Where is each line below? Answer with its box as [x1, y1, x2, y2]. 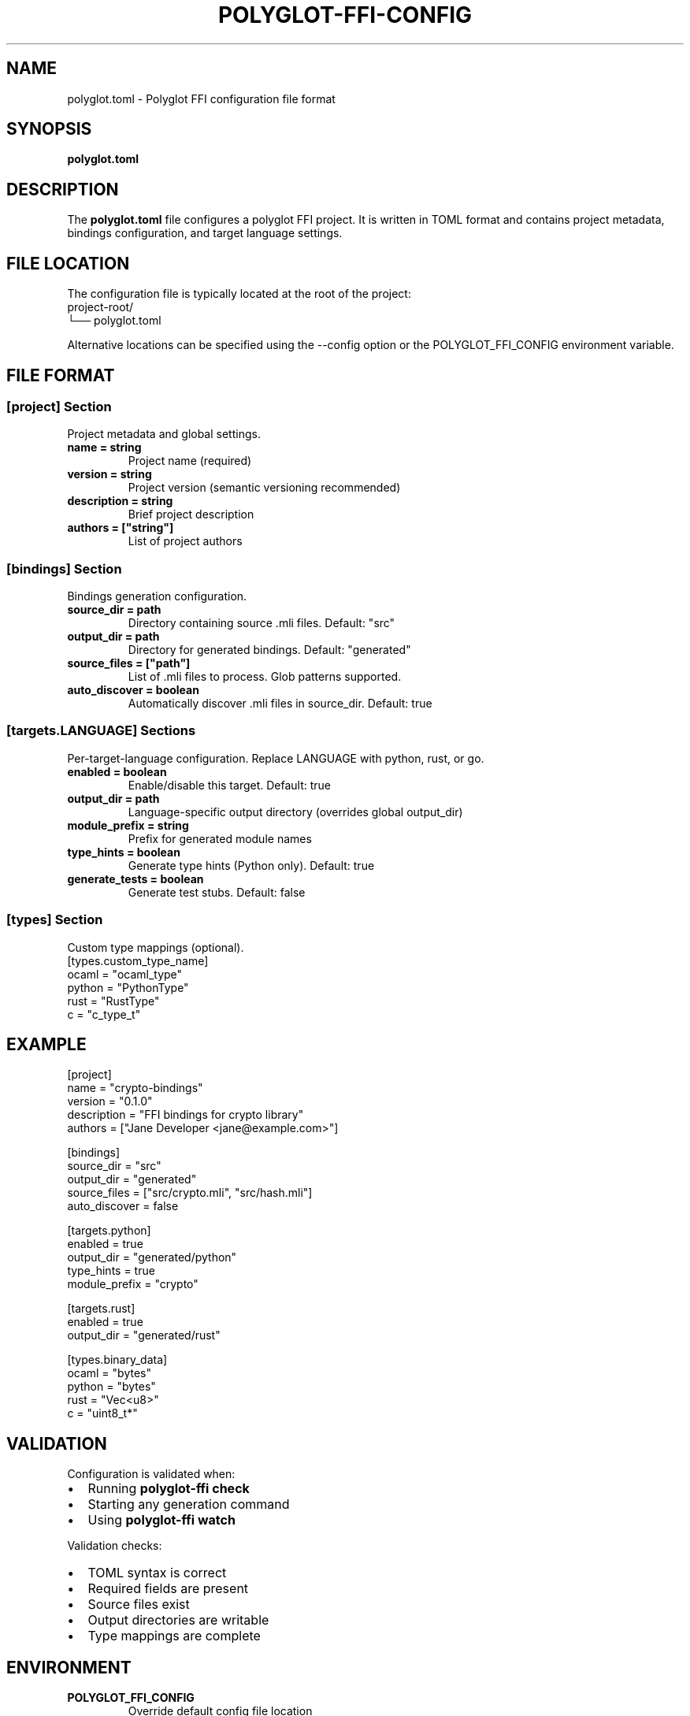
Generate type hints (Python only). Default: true [128, 858, 375, 872]
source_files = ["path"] [67, 656, 191, 670]
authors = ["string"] [67, 521, 174, 535]
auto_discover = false [67, 1199, 179, 1213]
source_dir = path [67, 603, 161, 617]
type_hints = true [67, 1264, 155, 1278]
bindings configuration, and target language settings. [67, 226, 343, 240]
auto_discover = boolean [67, 683, 199, 697]
